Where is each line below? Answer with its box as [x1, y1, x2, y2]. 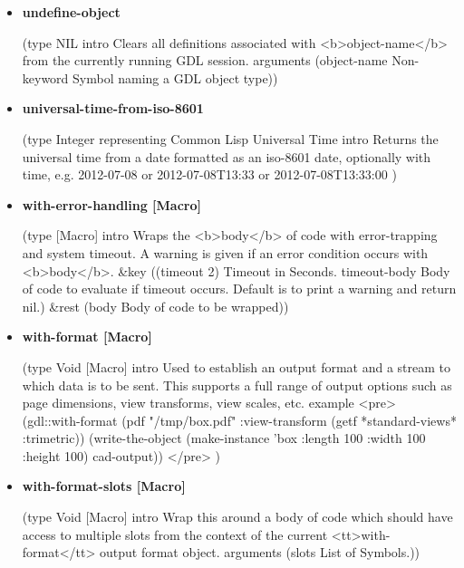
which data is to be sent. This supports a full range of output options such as [22, 375, 452, 394]
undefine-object [22, 3, 121, 21]
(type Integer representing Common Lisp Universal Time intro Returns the [22, 129, 439, 148]
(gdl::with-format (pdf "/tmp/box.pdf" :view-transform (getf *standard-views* [22, 410, 457, 429]
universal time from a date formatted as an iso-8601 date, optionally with [22, 147, 431, 166]
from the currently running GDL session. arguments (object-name [22, 51, 388, 70]
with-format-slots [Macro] [22, 477, 186, 496]
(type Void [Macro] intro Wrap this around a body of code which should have [22, 507, 453, 526]
